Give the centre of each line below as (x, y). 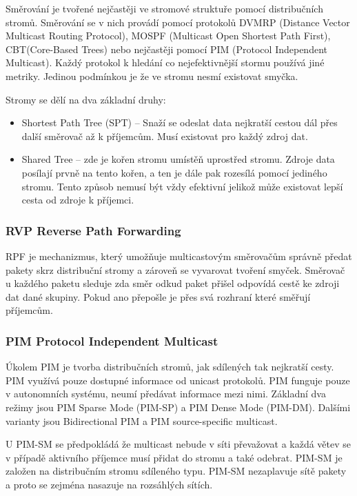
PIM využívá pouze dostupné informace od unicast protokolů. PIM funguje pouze (178, 380)
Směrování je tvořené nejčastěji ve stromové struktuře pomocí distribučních (164, 8)
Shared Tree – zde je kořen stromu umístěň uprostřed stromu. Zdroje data (178, 159)
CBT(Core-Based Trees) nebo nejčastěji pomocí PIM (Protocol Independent (166, 49)
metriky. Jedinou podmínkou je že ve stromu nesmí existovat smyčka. (152, 76)
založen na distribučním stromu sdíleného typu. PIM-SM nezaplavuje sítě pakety (176, 471)
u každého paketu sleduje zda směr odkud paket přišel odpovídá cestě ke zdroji (173, 283)
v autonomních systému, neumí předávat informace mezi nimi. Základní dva (166, 394)
